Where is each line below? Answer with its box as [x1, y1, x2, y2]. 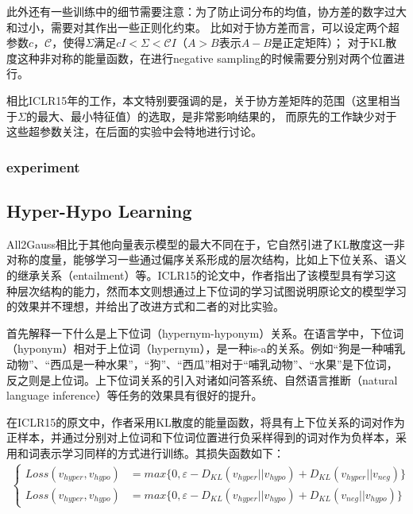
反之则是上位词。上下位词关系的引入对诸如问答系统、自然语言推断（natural [6, 371, 398, 388]
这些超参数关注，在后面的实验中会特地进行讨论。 [6, 123, 262, 140]
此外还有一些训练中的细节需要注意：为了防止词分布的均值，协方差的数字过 [6, 3, 396, 19]
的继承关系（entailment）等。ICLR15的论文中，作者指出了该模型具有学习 [6, 266, 385, 283]
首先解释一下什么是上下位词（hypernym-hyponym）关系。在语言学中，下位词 [6, 324, 404, 341]
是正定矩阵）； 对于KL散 [272, 34, 397, 51]
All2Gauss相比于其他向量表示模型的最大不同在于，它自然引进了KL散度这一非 [6, 235, 405, 252]
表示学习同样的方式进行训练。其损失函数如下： [39, 444, 284, 461]
